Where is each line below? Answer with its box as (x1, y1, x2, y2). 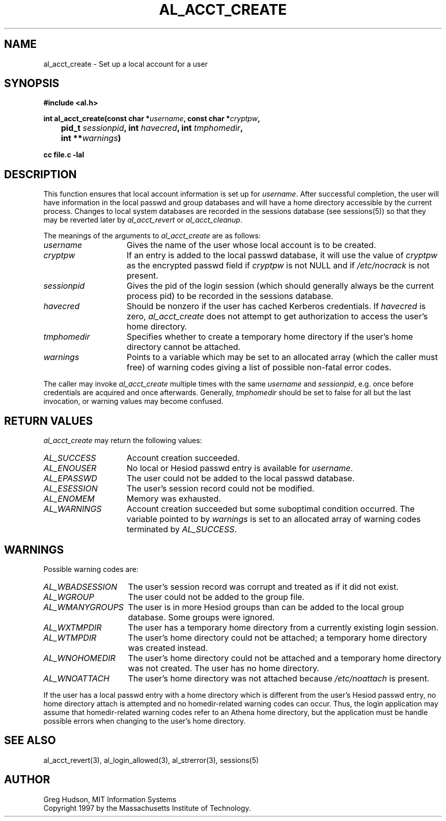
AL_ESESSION (43, 483, 98, 494)
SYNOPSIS (4, 77, 60, 90)
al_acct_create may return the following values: (43, 436, 202, 445)
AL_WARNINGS (43, 504, 102, 514)
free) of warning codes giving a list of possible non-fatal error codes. (126, 362, 392, 373)
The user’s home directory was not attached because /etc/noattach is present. (128, 673, 430, 683)
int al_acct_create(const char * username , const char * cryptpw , (43, 114, 260, 123)
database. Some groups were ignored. (128, 612, 275, 622)
